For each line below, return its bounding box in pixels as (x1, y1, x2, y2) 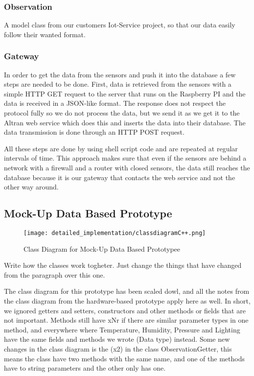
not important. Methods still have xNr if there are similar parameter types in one (4, 315, 249, 325)
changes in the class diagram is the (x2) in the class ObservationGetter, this (4, 343, 232, 353)
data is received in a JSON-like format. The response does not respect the (4, 98, 226, 108)
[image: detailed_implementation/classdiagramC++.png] (23, 229, 206, 236)
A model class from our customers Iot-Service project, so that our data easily (4, 20, 235, 30)
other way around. (4, 182, 59, 192)
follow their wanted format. (4, 29, 86, 39)
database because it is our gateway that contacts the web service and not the (4, 172, 235, 182)
